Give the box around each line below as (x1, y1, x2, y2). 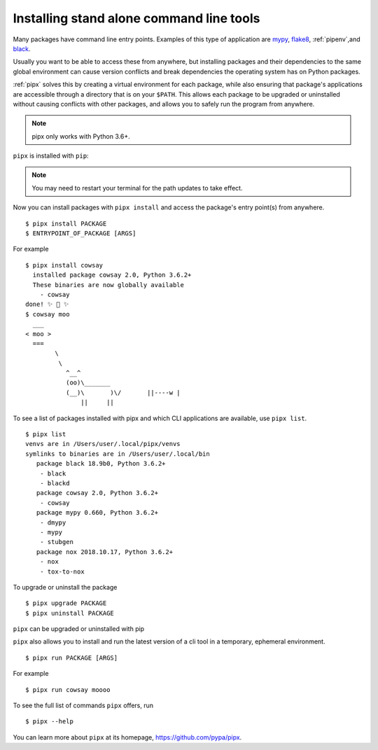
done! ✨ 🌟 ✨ (25, 300, 69, 308)
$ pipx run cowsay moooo (25, 686, 111, 693)
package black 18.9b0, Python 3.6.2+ (36, 459, 166, 468)
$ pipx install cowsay (25, 261, 104, 269)
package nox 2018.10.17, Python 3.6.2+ (36, 548, 174, 556)
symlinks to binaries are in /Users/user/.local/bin (25, 450, 210, 458)
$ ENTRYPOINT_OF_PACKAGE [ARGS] (25, 230, 136, 237)
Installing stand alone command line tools (13, 11, 260, 26)
